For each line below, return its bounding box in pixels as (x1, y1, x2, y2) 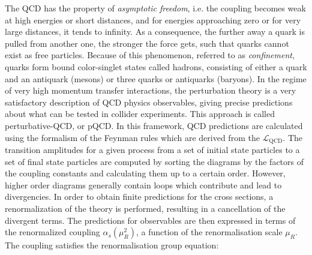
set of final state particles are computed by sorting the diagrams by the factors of (5, 155, 304, 167)
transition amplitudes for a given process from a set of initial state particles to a (5, 143, 300, 155)
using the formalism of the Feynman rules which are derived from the (5, 131, 260, 143)
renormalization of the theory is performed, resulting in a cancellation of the (5, 202, 286, 214)
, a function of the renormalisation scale (136, 226, 283, 238)
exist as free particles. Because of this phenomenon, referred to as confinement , (5, 49, 295, 61)
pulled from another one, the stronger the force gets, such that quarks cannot (5, 37, 289, 49)
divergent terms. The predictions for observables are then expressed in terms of (5, 214, 296, 226)
